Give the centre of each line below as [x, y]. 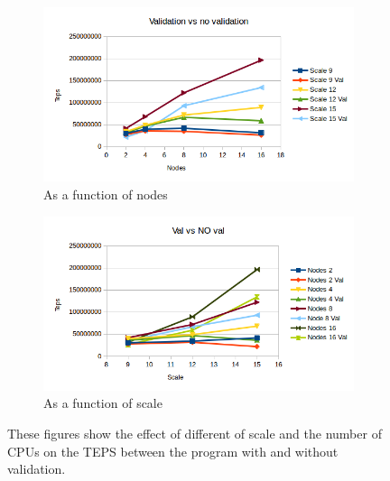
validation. [37, 469]
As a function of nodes [106, 194]
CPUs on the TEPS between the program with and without [173, 451]
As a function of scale [103, 403]
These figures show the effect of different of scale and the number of [195, 433]
